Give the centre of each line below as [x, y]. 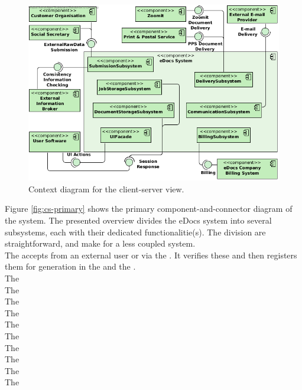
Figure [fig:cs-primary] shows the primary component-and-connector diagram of [149, 209]
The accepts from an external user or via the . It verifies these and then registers [151, 255]
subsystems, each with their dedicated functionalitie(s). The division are [135, 232]
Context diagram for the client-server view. [106, 189]
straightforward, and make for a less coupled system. [100, 243]
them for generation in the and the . [70, 266]
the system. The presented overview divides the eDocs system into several [138, 220]
